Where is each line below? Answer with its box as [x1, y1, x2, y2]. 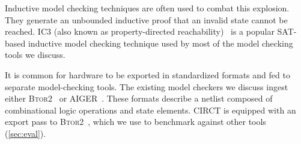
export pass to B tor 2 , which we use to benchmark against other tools [5, 115, 266, 128]
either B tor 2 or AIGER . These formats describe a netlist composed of [5, 92, 273, 105]
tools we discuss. [5, 48, 65, 61]
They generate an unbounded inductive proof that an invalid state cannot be [5, 13, 288, 26]
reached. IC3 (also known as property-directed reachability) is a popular [5, 25, 275, 38]
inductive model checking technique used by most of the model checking [28, 36, 293, 49]
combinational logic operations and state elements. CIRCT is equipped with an [5, 103, 296, 116]
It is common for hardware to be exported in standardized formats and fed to [5, 68, 290, 81]
